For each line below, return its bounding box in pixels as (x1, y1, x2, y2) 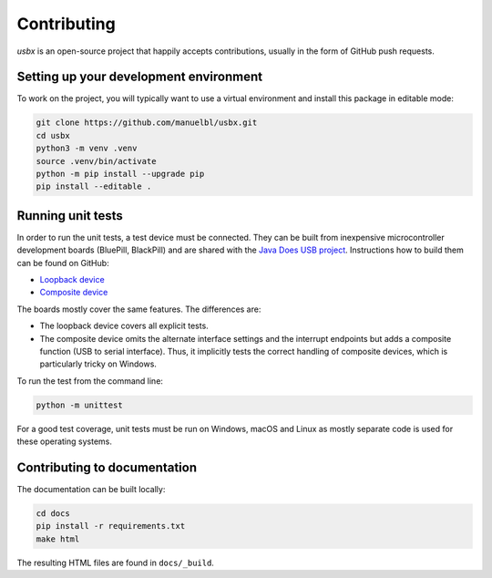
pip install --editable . (36, 181, 152, 191)
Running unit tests (16, 208, 123, 223)
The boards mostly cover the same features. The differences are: (16, 304, 261, 315)
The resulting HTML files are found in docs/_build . (16, 557, 214, 568)
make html (36, 533, 80, 544)
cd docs (36, 509, 70, 519)
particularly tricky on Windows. (39, 358, 157, 369)
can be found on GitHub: (16, 257, 109, 268)
